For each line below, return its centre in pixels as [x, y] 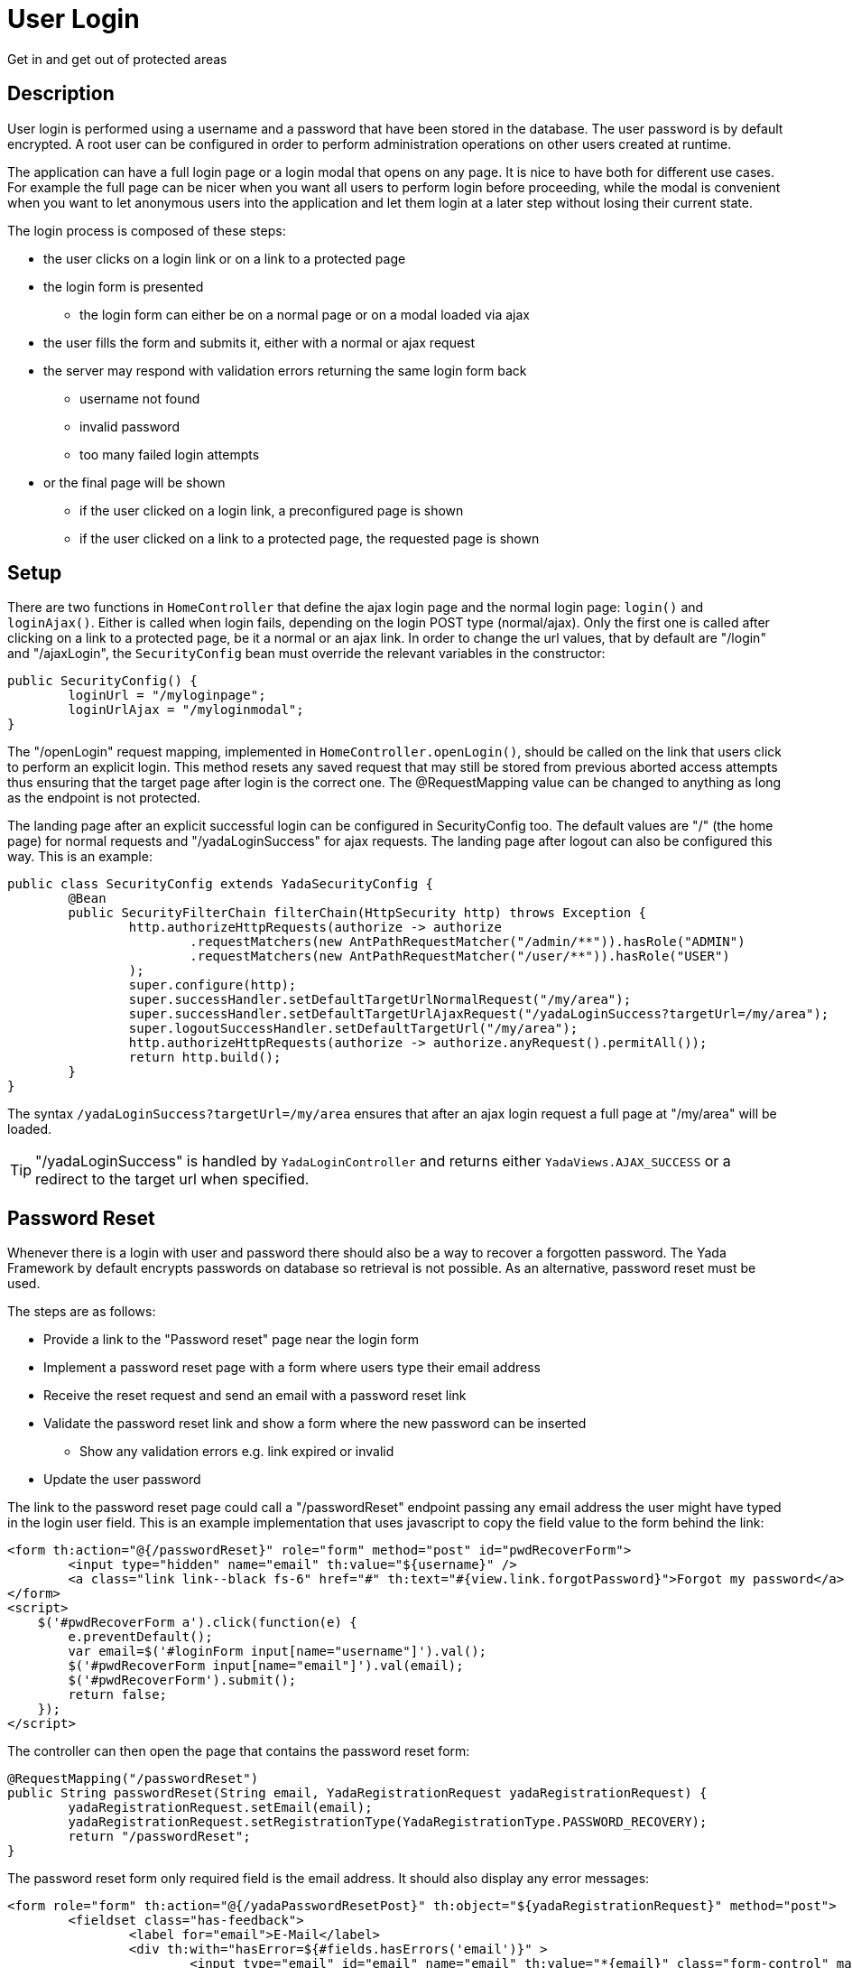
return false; [118, 1695]
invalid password [130, 426]
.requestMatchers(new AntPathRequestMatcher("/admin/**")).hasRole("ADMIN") [468, 942]
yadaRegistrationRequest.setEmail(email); [220, 1808]
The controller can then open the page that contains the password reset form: [239, 1751]
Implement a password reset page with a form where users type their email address [292, 1368]
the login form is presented [124, 286]
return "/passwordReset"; [159, 1837]
